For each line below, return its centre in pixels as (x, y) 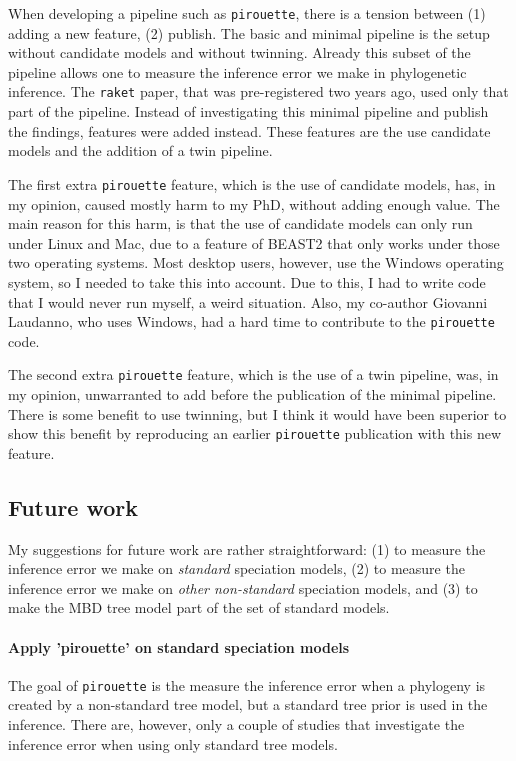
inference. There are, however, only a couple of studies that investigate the (236, 724)
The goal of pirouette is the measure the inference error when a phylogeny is (247, 684)
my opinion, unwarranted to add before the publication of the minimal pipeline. (252, 394)
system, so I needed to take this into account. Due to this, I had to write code (247, 281)
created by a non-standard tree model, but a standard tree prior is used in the (248, 704)
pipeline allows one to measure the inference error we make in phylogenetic (237, 71)
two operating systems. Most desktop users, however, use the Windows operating (256, 262)
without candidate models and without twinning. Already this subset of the (239, 52)
